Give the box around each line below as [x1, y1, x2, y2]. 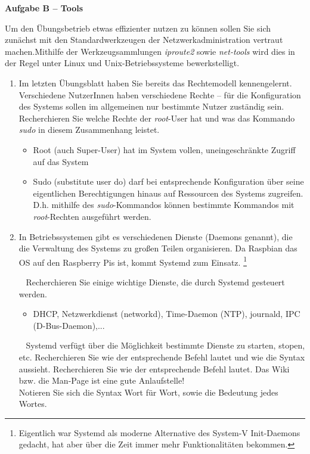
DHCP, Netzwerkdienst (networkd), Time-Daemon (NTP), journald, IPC [33, 307, 300, 320]
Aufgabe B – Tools [5, 2, 83, 14]
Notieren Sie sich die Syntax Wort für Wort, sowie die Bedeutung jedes [18, 385, 278, 398]
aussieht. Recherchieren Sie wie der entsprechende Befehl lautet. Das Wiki [18, 362, 290, 375]
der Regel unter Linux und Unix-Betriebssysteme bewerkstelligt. [5, 57, 240, 69]
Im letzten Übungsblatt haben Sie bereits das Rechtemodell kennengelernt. [18, 76, 292, 89]
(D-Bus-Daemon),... [33, 319, 105, 331]
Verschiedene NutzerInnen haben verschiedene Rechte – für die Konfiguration [18, 88, 301, 101]
